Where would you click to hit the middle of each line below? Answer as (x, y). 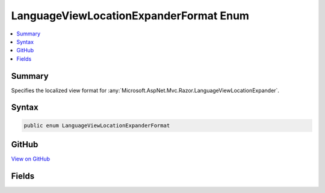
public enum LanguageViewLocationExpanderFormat (97, 125)
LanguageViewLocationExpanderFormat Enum (130, 16)
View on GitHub (31, 159)
